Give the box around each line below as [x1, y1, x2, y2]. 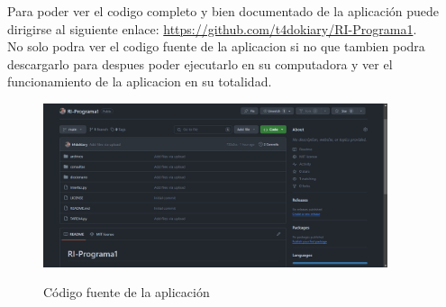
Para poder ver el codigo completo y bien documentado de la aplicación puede [7, 2, 440, 20]
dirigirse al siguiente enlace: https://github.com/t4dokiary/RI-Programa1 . [7, 19, 417, 38]
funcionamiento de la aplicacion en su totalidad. [7, 72, 272, 91]
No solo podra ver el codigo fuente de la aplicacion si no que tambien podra [7, 37, 425, 56]
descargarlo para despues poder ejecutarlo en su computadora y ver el [7, 54, 393, 73]
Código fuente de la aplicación [43, 283, 210, 302]
